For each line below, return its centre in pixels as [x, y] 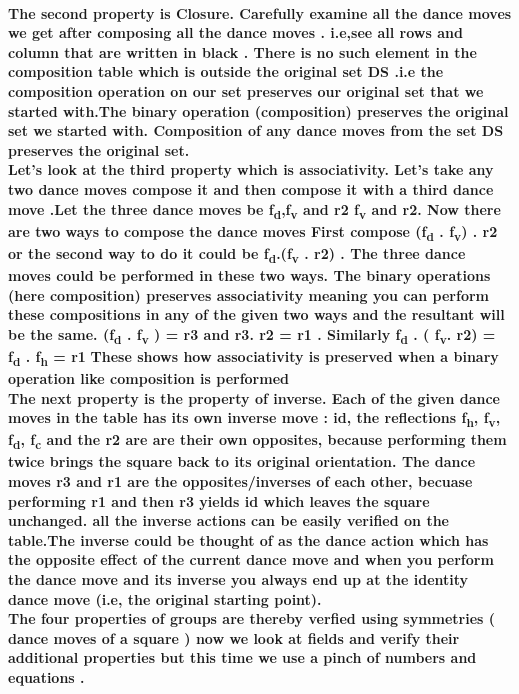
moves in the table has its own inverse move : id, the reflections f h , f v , [254, 418]
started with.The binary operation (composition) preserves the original [258, 110]
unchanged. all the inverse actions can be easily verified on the [228, 520]
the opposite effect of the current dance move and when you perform [251, 559]
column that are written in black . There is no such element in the [242, 51]
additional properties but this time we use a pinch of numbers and [242, 657]
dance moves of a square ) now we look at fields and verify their [234, 637]
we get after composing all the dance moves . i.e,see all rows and [235, 32]
